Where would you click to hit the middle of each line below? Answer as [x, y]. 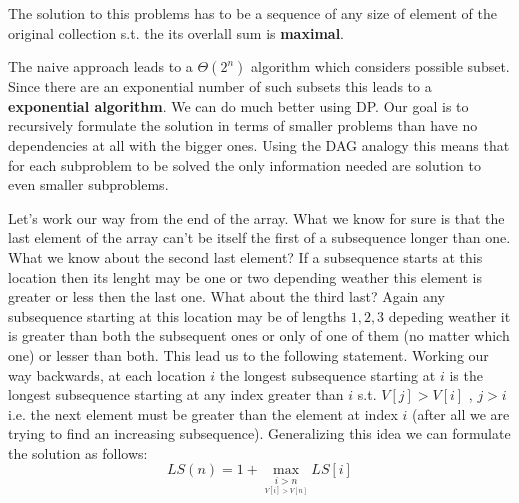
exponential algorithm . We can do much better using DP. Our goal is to [238, 105]
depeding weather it [449, 315]
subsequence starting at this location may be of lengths [177, 315]
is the [466, 374]
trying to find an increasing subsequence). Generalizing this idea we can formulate [259, 433]
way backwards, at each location [107, 374]
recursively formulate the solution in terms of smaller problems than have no [243, 125]
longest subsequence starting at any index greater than [176, 394]
